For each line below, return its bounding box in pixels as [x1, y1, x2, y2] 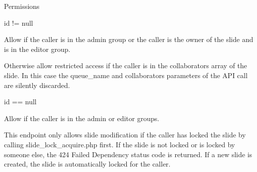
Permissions [4, 1, 40, 11]
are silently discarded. [4, 80, 70, 90]
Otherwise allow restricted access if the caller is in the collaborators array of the [4, 60, 247, 71]
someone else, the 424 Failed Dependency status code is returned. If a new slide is [4, 149, 253, 159]
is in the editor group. [4, 43, 70, 54]
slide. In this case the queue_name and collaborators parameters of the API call [4, 70, 248, 80]
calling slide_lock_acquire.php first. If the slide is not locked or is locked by [4, 139, 235, 149]
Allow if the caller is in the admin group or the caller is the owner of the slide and [4, 34, 254, 44]
